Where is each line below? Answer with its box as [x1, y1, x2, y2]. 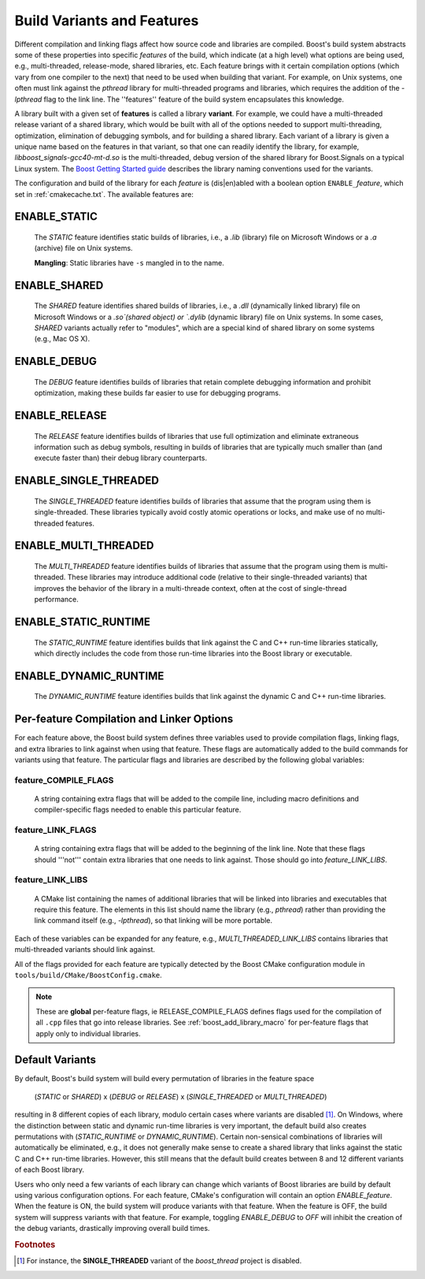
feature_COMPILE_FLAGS [14, 775, 114, 786]
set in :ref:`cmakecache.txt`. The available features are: [14, 189, 194, 199]
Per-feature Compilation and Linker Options [14, 712, 234, 726]
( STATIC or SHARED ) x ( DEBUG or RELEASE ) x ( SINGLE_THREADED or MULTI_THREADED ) [34, 1091, 327, 1101]
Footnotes [14, 1239, 56, 1250]
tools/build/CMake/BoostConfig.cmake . [14, 970, 163, 980]
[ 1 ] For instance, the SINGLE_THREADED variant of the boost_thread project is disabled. [17, 1256, 302, 1266]
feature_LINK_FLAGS [14, 824, 97, 835]
